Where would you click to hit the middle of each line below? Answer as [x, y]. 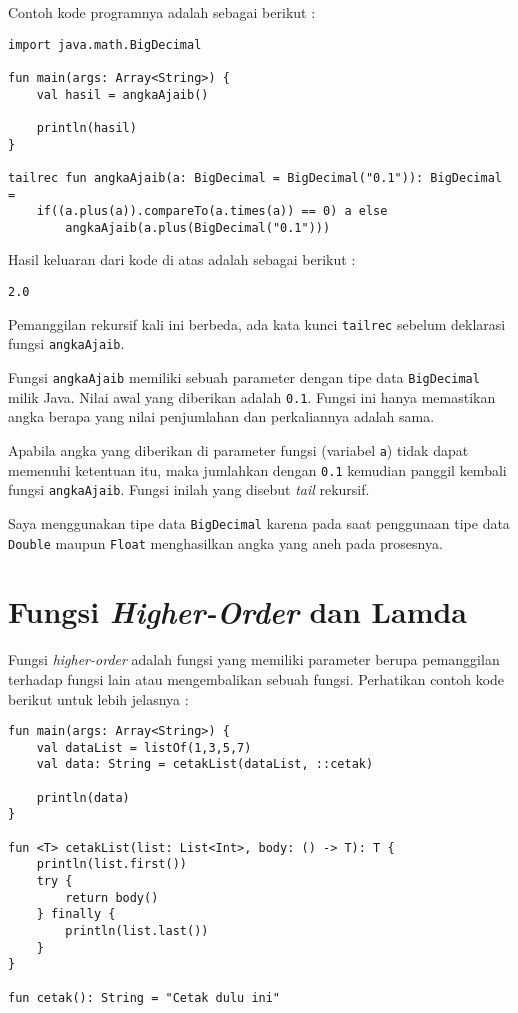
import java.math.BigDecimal [105, 44]
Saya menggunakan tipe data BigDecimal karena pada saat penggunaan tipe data [259, 522]
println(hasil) [86, 127]
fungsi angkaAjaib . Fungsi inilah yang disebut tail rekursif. [189, 489]
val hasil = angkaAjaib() [122, 94]
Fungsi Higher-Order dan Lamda [238, 612]
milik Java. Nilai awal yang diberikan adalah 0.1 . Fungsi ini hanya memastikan [252, 396]
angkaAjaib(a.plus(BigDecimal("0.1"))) [198, 227]
